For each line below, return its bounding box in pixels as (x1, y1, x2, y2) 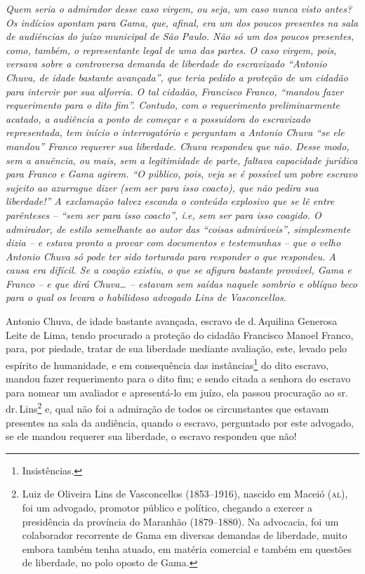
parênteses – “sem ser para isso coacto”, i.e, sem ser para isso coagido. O (6, 207, 321, 222)
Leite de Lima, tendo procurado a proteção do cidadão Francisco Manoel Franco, (6, 327, 354, 342)
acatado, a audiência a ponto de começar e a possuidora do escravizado (6, 111, 311, 126)
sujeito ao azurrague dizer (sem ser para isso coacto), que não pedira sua (6, 180, 319, 194)
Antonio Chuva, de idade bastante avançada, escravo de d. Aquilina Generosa (6, 314, 338, 328)
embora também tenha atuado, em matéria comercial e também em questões (22, 541, 352, 556)
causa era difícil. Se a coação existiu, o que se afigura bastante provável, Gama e (6, 262, 352, 277)
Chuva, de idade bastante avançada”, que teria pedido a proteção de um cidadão (6, 69, 348, 84)
